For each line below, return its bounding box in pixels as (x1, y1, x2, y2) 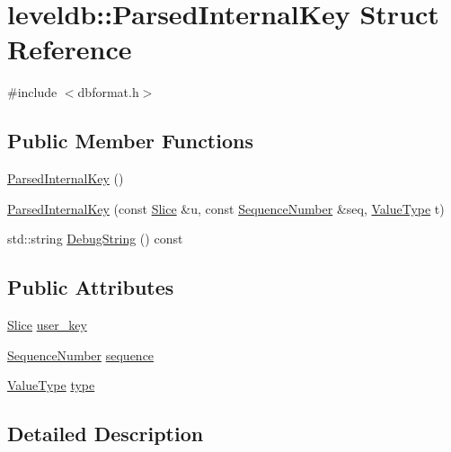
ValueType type (7, 376, 95, 394)
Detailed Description (7, 420, 204, 448)
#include (7, 83, 57, 102)
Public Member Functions (7, 127, 253, 155)
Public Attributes (7, 273, 174, 301)
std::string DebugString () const (7, 229, 183, 248)
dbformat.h (77, 83, 139, 102)
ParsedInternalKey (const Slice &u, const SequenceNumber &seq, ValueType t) (7, 199, 445, 217)
